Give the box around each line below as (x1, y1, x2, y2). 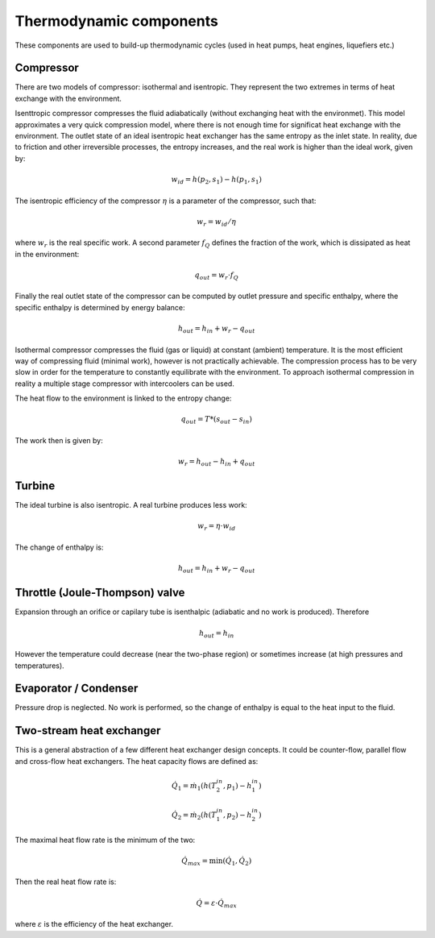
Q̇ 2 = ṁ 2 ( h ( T (171, 811, 217, 821)
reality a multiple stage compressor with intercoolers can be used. (14, 379, 235, 388)
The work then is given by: (14, 435, 104, 445)
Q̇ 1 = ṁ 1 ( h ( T (171, 781, 217, 792)
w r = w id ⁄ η (197, 217, 237, 228)
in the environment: (14, 249, 80, 259)
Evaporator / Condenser (14, 682, 139, 695)
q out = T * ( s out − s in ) (180, 415, 253, 426)
